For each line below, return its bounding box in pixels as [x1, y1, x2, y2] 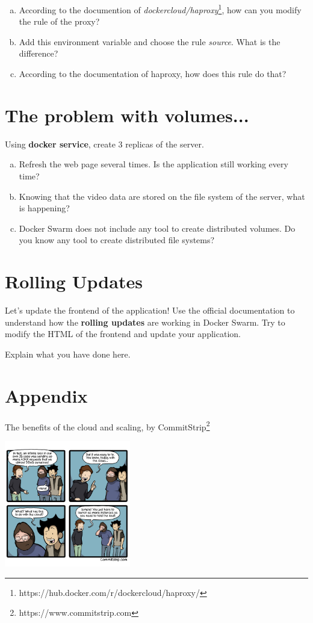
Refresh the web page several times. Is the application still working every [19, 158, 288, 170]
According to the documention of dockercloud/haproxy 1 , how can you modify [19, 2, 302, 16]
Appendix [5, 383, 88, 408]
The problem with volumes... [5, 102, 249, 127]
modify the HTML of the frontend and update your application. [5, 327, 241, 340]
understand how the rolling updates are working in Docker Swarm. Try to [5, 315, 285, 328]
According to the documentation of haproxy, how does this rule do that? [19, 67, 287, 80]
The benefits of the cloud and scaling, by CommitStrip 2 [5, 418, 210, 433]
